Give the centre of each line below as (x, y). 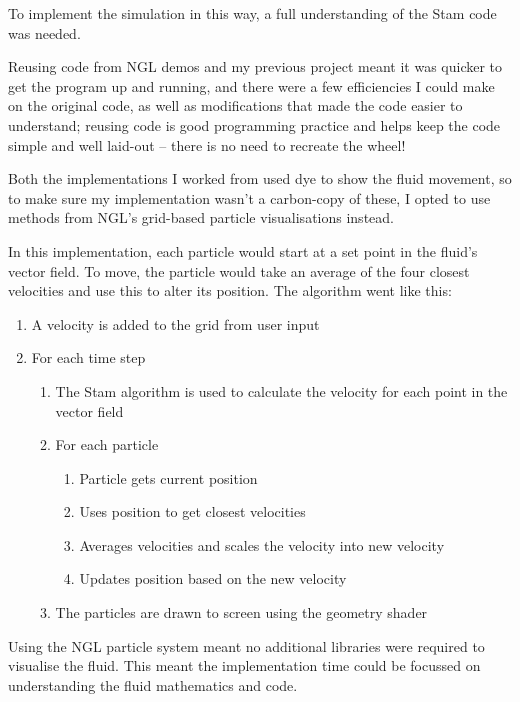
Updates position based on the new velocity (213, 578)
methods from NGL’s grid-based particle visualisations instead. (201, 217)
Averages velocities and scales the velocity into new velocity (262, 544)
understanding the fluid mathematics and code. (153, 684)
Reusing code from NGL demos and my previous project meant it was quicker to (255, 66)
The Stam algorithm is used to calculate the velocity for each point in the (281, 390)
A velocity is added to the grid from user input (175, 323)
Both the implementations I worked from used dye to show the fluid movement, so (260, 178)
